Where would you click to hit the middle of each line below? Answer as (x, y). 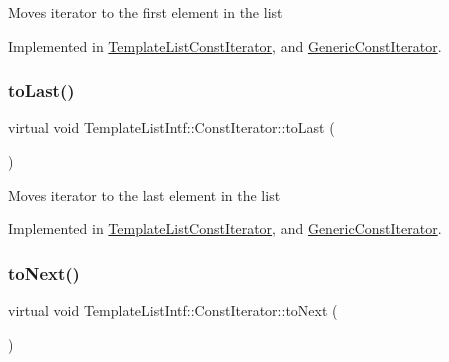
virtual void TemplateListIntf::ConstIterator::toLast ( (171, 127)
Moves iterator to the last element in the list (144, 194)
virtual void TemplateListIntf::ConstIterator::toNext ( (173, 310)
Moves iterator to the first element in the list (145, 12)
